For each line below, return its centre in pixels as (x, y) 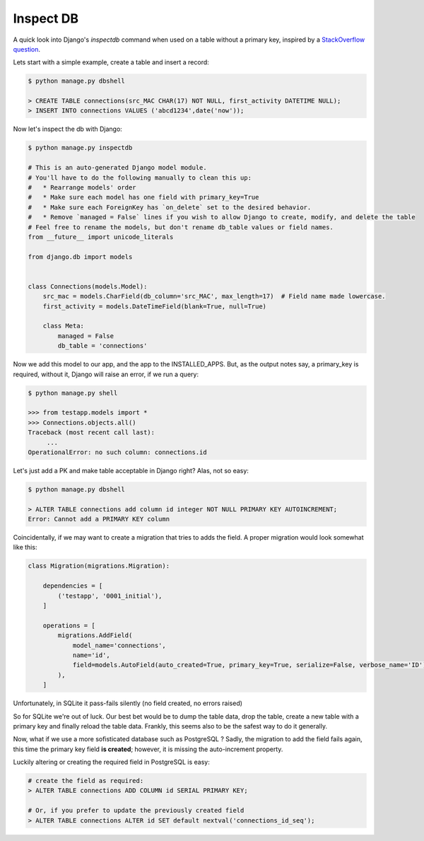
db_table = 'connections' (102, 346)
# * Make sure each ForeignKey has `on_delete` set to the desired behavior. (170, 207)
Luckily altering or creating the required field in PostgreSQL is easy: (111, 762)
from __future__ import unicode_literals (101, 237)
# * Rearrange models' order (82, 188)
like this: (25, 547)
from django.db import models (80, 257)
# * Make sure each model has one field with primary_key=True (143, 197)
